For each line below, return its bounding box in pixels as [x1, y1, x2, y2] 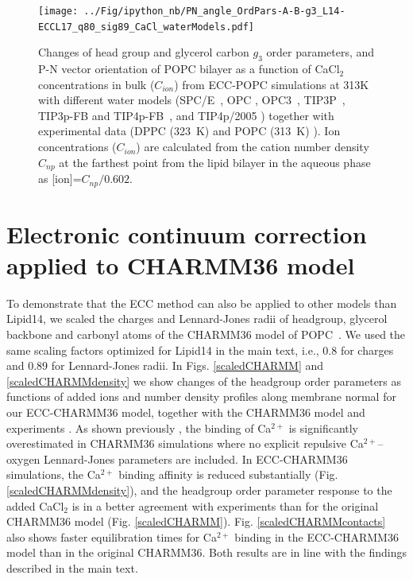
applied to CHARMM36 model [6, 248, 355, 281]
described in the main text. [6, 559, 138, 576]
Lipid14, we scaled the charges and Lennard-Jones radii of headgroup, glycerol [6, 310, 388, 327]
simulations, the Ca [6, 466, 101, 483]
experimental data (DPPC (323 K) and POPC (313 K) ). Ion [38, 122, 341, 139]
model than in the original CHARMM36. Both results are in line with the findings [6, 544, 407, 561]
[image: [38, 6, 79, 17]
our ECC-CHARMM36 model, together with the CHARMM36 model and [6, 404, 365, 421]
